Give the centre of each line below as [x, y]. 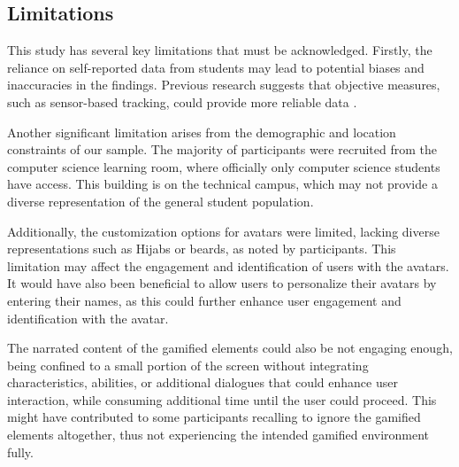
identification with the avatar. [88, 318]
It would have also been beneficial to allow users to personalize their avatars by [222, 283]
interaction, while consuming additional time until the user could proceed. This [222, 399]
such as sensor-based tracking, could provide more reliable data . [182, 101]
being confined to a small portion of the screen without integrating [188, 365]
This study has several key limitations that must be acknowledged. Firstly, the [220, 50]
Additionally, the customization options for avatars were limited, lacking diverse [223, 231]
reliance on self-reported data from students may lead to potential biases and [216, 67]
